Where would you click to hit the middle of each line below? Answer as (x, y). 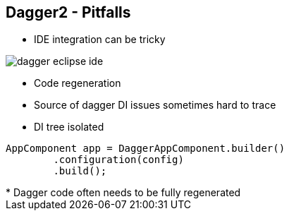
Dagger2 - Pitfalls (68, 12)
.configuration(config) (118, 160)
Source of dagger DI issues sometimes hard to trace (155, 105)
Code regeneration (78, 83)
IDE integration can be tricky (100, 40)
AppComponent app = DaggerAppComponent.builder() (146, 149)
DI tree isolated (69, 127)
